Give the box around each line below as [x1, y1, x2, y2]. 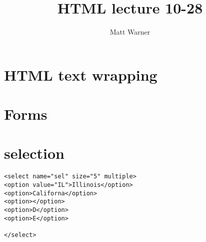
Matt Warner [109, 27, 150, 37]
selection [4, 143, 64, 163]
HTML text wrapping [4, 64, 157, 85]
